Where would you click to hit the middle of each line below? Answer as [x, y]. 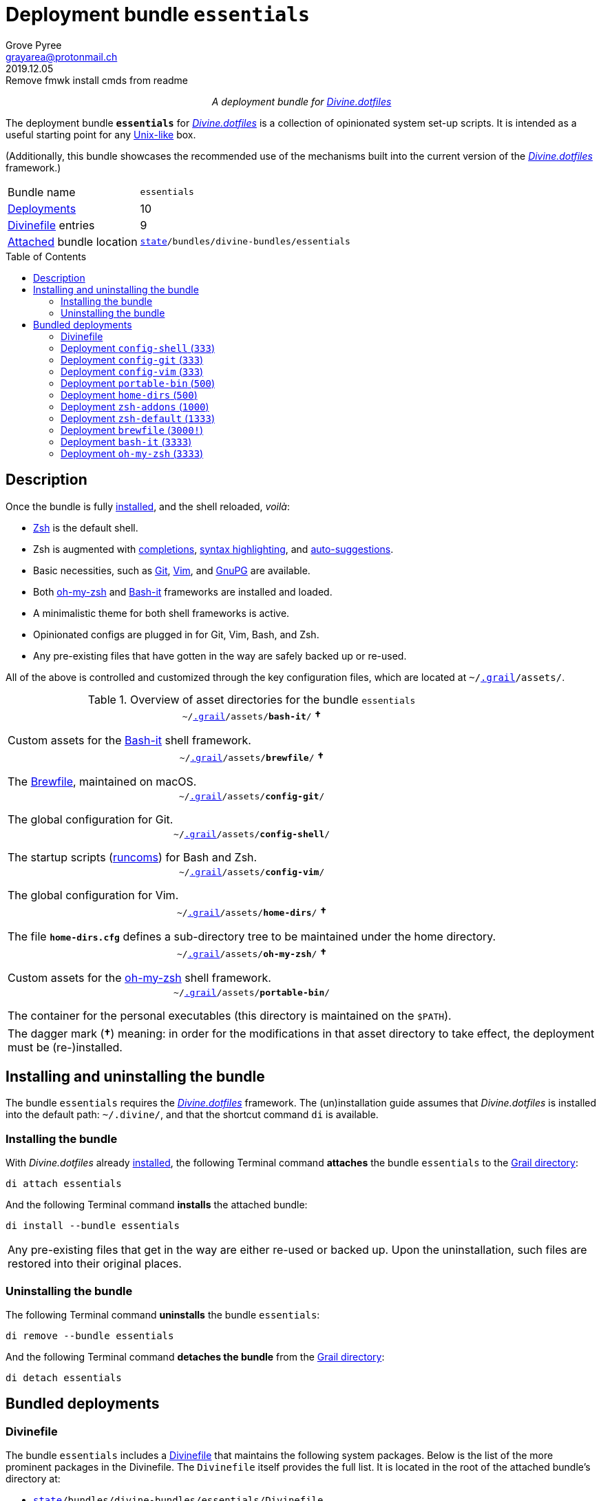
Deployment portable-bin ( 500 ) [138, 383]
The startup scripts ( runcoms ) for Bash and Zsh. [133, 857]
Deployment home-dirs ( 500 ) [129, 395]
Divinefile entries [51, 225]
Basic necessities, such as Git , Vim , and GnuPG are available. [172, 570]
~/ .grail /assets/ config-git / [252, 796]
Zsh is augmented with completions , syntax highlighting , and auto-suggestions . [213, 549]
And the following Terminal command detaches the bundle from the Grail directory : [195, 1356]
